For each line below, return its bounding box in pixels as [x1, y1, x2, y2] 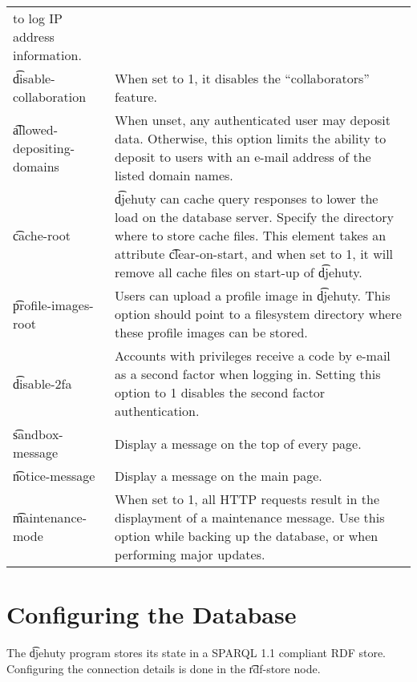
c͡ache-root [13, 226, 71, 244]
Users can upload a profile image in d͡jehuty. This [115, 286, 391, 305]
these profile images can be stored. [115, 323, 308, 341]
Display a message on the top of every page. [115, 434, 362, 453]
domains [13, 156, 59, 176]
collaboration [13, 87, 87, 106]
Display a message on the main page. [115, 466, 322, 485]
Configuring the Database [6, 598, 297, 631]
